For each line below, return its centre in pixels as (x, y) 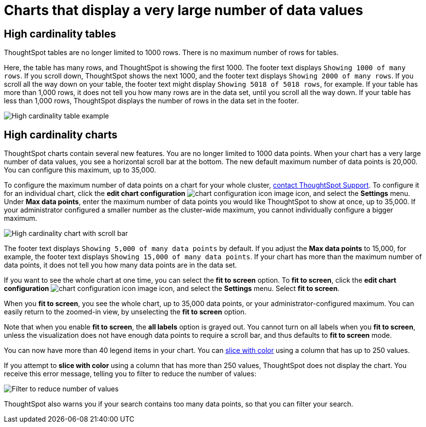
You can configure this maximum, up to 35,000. (80, 170)
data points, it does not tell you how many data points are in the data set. (121, 265)
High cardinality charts (61, 135)
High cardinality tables (60, 34)
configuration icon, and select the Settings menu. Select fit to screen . (172, 289)
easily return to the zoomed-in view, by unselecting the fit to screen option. (125, 312)
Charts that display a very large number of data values (184, 10)
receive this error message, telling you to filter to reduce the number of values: (130, 374)
